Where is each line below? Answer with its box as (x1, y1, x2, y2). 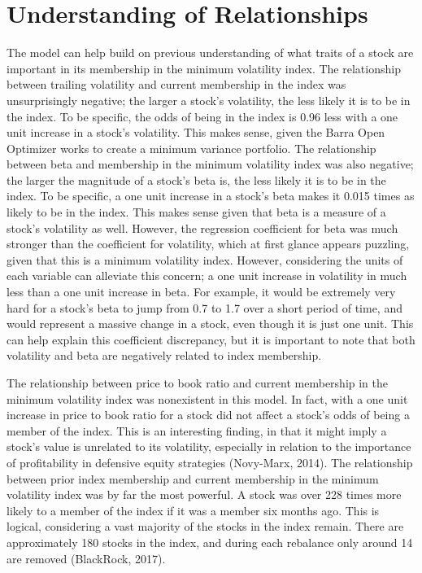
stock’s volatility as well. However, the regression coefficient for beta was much (7, 219, 398, 236)
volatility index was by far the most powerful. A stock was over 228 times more (7, 486, 402, 503)
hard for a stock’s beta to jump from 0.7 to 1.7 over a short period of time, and (7, 299, 402, 316)
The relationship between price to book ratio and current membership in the (7, 374, 389, 391)
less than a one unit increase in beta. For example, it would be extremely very (7, 283, 396, 300)
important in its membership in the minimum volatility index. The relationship (7, 59, 401, 77)
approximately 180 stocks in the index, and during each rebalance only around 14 (7, 533, 413, 550)
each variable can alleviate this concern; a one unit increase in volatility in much (7, 267, 407, 284)
